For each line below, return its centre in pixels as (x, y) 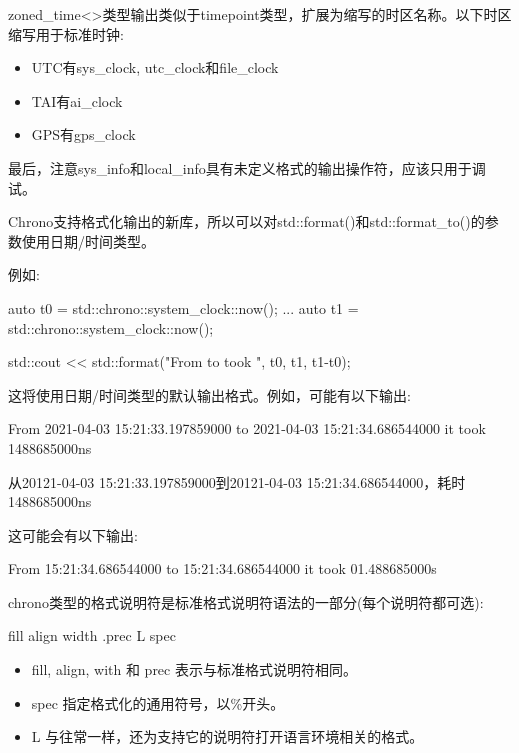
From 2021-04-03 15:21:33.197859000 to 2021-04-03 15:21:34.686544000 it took (247, 428)
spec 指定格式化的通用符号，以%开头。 (158, 702)
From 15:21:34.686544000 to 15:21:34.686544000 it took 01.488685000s (222, 568)
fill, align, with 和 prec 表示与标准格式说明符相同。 (194, 669)
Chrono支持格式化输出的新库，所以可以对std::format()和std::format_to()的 (246, 221)
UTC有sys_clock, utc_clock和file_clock (155, 67)
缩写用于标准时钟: (66, 33)
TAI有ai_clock (77, 100)
